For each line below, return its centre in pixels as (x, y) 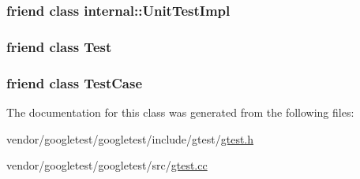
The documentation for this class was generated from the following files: (180, 112)
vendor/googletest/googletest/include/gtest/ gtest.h (130, 138)
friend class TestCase (75, 82)
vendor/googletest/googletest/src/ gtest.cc (107, 165)
